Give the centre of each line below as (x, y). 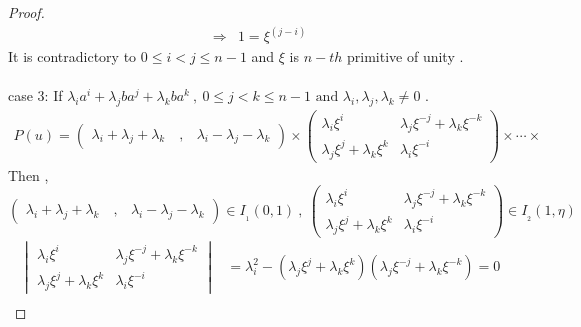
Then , (28, 174)
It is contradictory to (72, 56)
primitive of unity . (405, 56)
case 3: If (35, 95)
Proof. (26, 12)
